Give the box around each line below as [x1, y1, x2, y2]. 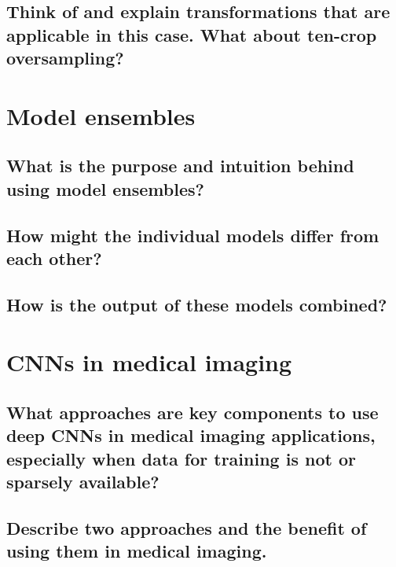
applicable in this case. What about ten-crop [6, 22, 377, 46]
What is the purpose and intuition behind [6, 153, 354, 178]
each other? [6, 245, 102, 270]
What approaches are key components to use [6, 399, 379, 424]
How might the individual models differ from [6, 223, 379, 247]
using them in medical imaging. [6, 539, 267, 563]
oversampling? [6, 46, 124, 70]
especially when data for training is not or [6, 446, 356, 470]
